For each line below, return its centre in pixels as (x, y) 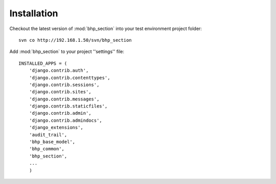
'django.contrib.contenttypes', (70, 77)
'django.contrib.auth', (59, 71)
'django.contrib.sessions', (64, 85)
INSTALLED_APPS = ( (43, 63)
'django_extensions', (56, 128)
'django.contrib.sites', (60, 92)
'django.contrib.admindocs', (65, 120)
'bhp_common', (47, 149)
